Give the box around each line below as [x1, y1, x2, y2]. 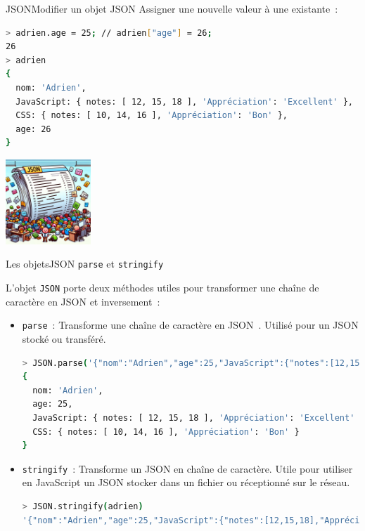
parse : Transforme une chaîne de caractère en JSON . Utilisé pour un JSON [22, 317, 359, 332]
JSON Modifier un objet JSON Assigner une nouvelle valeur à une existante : [6, 1, 338, 15]
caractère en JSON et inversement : [6, 294, 160, 308]
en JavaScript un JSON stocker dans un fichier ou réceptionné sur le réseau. [22, 475, 350, 490]
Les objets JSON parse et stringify [6, 256, 164, 271]
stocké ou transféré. [22, 332, 106, 346]
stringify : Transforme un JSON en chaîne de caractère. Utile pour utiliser [22, 461, 353, 476]
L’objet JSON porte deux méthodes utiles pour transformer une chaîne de [6, 280, 319, 295]
